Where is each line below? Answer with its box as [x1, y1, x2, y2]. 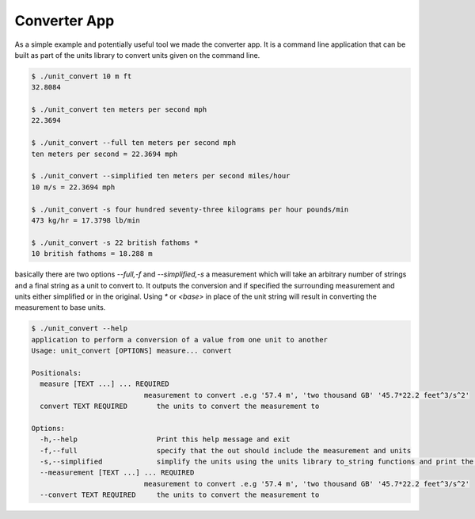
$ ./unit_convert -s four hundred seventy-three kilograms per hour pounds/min [31, 204, 349, 214]
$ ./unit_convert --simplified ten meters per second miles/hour [31, 171, 291, 181]
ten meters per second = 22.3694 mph [31, 149, 178, 158]
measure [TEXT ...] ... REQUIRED [40, 380, 169, 388]
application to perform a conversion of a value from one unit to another [31, 335, 329, 344]
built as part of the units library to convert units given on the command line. [14, 50, 260, 59]
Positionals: [31, 368, 82, 377]
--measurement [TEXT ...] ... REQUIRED [40, 468, 195, 477]
